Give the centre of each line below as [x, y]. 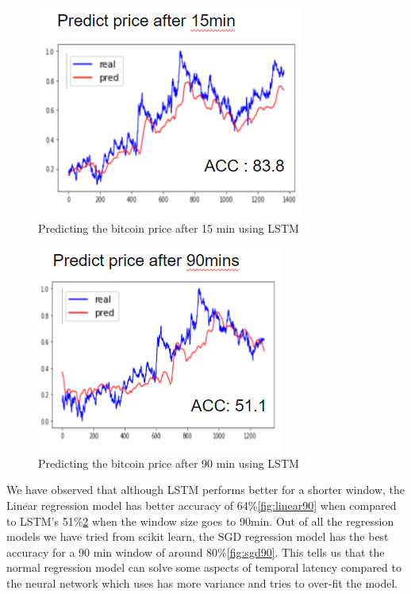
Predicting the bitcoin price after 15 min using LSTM [169, 228]
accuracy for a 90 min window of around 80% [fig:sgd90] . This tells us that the [196, 552]
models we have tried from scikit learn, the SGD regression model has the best [198, 536]
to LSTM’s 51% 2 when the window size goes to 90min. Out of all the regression [200, 521]
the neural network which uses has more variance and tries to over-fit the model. [202, 582]
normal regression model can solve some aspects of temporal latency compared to [204, 567]
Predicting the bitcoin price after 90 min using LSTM [169, 463]
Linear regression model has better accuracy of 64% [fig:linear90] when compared [202, 505]
